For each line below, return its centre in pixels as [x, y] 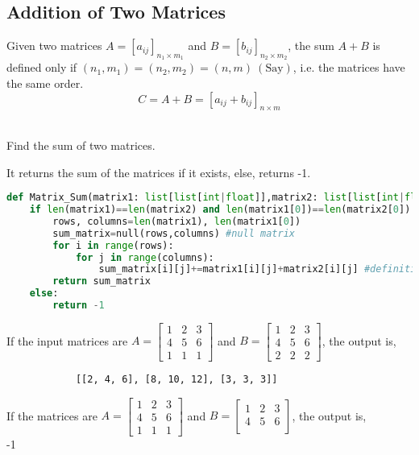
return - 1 [79, 306]
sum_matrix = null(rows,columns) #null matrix [174, 233]
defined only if [42, 67]
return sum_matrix [102, 281]
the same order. [45, 83]
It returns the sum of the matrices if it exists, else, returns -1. [159, 172]
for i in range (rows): [113, 245]
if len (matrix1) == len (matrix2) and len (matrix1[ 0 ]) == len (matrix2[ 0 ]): [223, 210]
